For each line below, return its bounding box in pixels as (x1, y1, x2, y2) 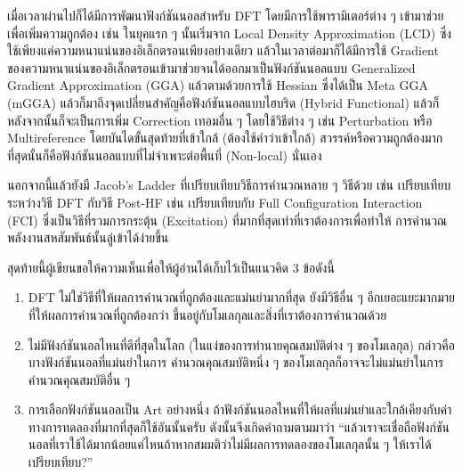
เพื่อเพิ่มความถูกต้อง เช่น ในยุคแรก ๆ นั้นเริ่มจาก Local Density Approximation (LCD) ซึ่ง (7, 23, 452, 42)
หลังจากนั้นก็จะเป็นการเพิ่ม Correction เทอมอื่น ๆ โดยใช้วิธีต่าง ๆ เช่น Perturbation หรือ (7, 110, 433, 129)
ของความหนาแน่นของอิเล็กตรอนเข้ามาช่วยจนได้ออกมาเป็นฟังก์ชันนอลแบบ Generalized (7, 58, 416, 77)
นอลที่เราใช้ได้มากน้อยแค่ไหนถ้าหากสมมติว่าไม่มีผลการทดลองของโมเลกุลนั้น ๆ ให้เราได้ (28, 435, 432, 454)
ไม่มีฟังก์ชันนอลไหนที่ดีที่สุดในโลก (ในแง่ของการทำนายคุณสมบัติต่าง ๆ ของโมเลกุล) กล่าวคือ (28, 335, 455, 354)
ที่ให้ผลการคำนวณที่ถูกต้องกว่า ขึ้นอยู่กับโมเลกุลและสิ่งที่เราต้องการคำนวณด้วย (28, 305, 387, 323)
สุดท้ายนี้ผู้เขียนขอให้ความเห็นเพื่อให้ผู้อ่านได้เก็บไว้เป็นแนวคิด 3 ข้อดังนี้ (7, 257, 335, 276)
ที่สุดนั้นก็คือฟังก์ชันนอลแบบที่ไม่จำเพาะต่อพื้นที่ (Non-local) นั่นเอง (7, 145, 322, 164)
